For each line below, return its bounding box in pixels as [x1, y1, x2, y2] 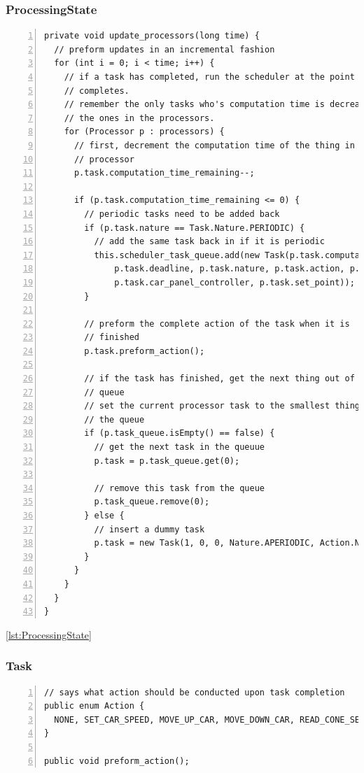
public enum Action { [44, 701, 145, 711]
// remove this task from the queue [94, 483, 265, 493]
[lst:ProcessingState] [6, 627, 92, 641]
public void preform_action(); [44, 756, 190, 766]
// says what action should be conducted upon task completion [44, 687, 345, 697]
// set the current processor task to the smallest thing [84, 401, 360, 411]
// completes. [64, 85, 129, 96]
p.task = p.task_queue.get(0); [94, 455, 240, 466]
